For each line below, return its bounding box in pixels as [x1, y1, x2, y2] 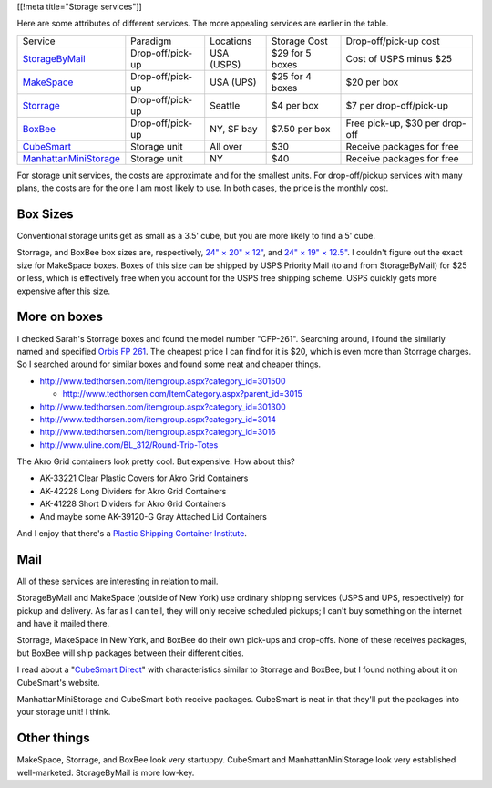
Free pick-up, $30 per [345, 117, 440, 130]
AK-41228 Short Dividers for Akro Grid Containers [39, 498, 227, 510]
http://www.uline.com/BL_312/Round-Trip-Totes [39, 439, 219, 451]
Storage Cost [271, 35, 328, 47]
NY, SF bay [210, 122, 258, 135]
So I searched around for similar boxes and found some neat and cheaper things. [16, 358, 322, 369]
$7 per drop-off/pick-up [345, 98, 448, 111]
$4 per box [271, 98, 319, 111]
